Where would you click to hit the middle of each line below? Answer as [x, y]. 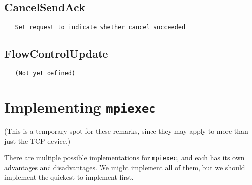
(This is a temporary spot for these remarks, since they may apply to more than [126, 131]
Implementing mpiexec [80, 106]
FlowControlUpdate [56, 53]
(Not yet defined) [45, 74]
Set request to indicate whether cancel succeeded [100, 28]
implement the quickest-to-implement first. [69, 177]
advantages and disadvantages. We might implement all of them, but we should [125, 167]
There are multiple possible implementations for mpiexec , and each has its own [125, 157]
